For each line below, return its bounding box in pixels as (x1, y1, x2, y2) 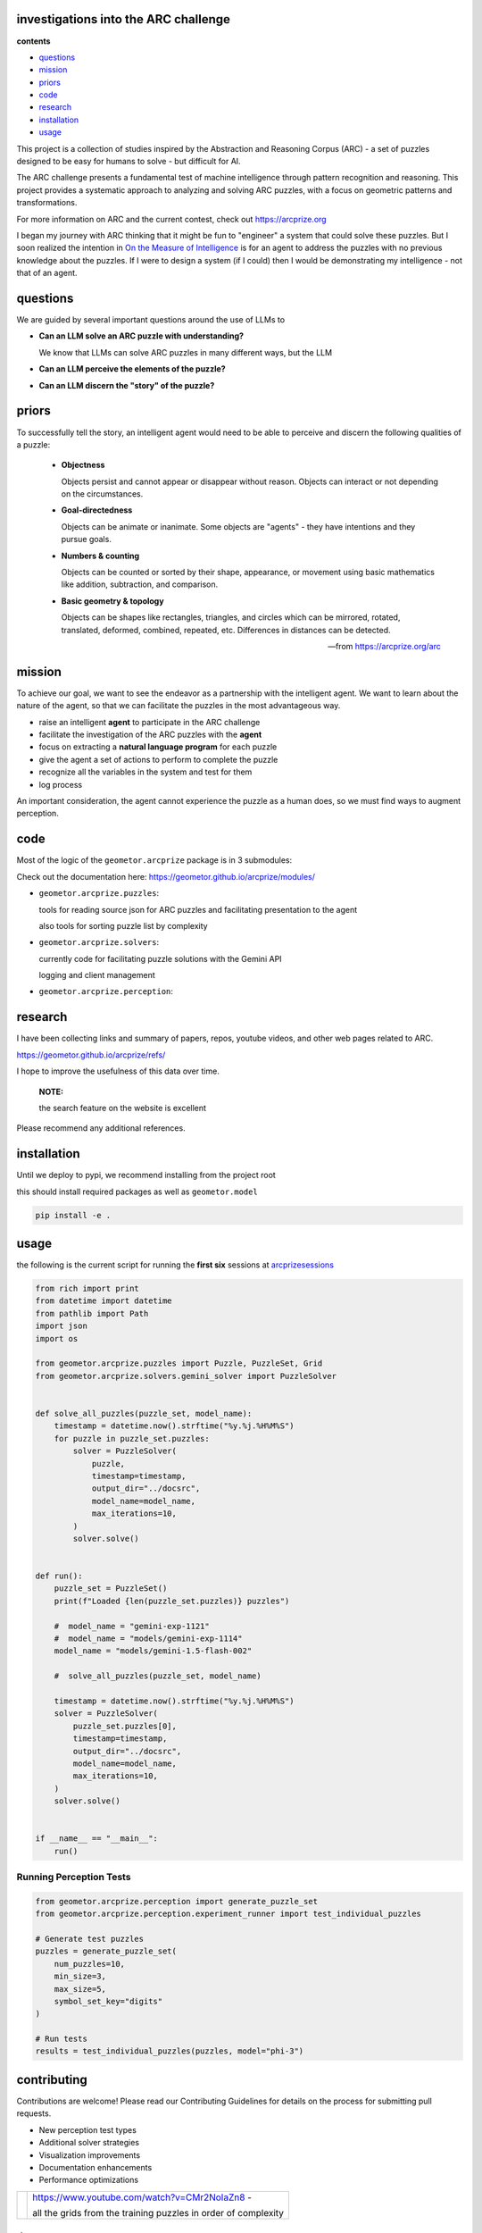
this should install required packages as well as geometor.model (16, 1186, 258, 1197)
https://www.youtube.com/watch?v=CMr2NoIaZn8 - (32, 2191, 252, 2204)
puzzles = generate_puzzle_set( (35, 1946, 178, 1956)
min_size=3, (54, 1971, 107, 1982)
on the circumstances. (61, 489, 144, 499)
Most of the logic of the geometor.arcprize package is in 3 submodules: (16, 855, 293, 866)
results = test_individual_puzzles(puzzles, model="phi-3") (35, 2046, 304, 2056)
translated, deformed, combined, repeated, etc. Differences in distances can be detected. (61, 624, 392, 635)
